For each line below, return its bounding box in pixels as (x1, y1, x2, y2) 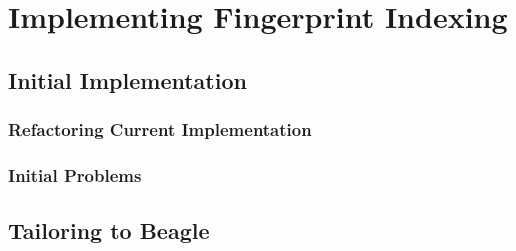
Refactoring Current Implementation (8, 117, 312, 142)
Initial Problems (8, 162, 142, 187)
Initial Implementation (8, 64, 247, 95)
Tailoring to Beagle (8, 215, 210, 246)
